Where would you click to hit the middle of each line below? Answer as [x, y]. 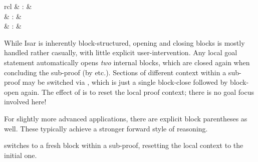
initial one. [21, 155]
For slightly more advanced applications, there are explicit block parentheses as [126, 118]
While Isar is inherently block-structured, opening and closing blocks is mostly [124, 42]
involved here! [25, 102]
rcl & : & [18, 6]
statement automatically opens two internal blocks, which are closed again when [127, 62]
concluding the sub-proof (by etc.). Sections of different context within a [115, 72]
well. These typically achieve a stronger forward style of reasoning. [106, 128]
